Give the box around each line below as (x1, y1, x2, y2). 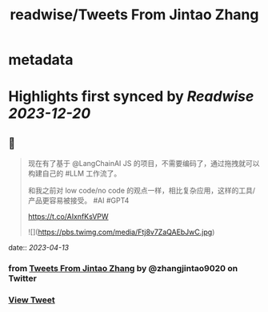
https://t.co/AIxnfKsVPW (27, 212, 110, 221)
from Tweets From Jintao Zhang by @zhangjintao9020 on (8, 263, 238, 274)
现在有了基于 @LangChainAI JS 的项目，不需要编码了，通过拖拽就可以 (27, 159, 260, 168)
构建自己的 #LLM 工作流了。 (27, 168, 122, 178)
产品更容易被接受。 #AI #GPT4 (27, 196, 130, 205)
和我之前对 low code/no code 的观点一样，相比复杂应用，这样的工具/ (27, 186, 256, 196)
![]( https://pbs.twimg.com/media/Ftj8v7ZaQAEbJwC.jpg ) (27, 227, 215, 237)
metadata (8, 51, 74, 69)
